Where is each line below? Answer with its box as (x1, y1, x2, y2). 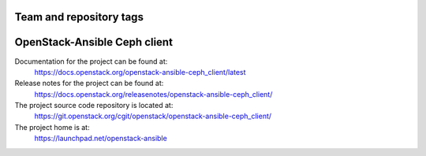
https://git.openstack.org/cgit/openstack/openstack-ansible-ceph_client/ (34, 111, 272, 121)
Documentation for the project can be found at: (14, 56, 168, 66)
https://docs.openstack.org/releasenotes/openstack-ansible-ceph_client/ (34, 89, 273, 98)
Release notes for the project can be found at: (14, 79, 164, 88)
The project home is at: (14, 122, 90, 132)
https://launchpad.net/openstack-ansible (34, 134, 167, 143)
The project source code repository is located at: (14, 101, 174, 110)
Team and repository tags (14, 10, 144, 24)
